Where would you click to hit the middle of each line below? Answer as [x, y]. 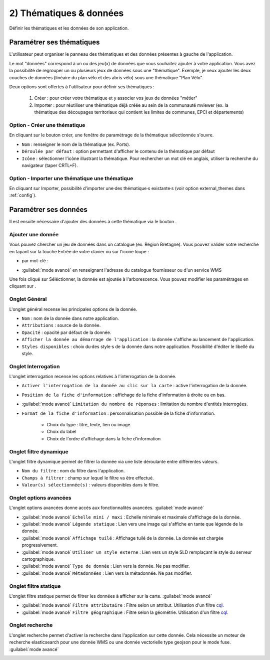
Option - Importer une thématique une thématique [71, 178]
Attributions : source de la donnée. [61, 325]
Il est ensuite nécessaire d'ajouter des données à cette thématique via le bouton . [93, 222]
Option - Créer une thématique [47, 125]
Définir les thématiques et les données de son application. [69, 28]
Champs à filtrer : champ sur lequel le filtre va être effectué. [88, 478]
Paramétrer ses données [48, 210]
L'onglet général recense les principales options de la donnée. [73, 309]
